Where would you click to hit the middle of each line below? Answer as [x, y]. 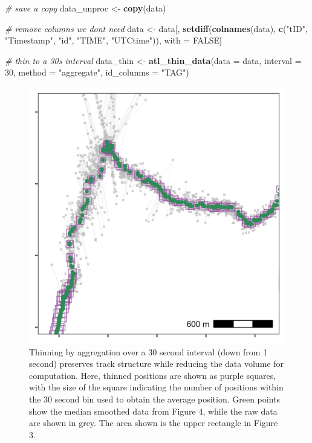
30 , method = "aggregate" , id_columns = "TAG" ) [97, 72]
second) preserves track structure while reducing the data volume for [156, 364]
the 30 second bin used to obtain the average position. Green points [155, 399]
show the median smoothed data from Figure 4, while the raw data [153, 411]
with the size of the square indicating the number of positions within [156, 387]
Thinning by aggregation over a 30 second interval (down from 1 [148, 351]
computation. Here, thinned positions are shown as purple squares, [153, 375]
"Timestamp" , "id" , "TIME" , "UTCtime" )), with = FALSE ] [113, 40]
